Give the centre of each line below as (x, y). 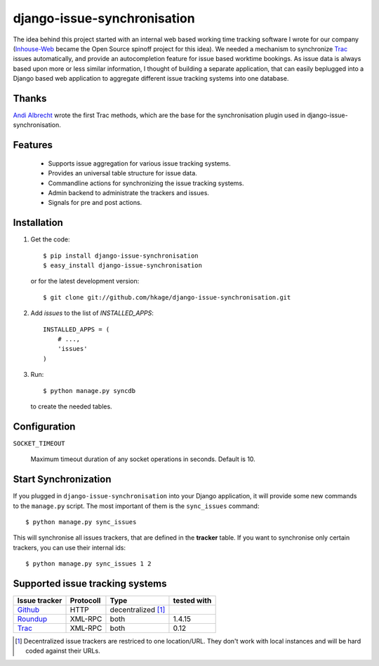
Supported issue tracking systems (90, 584)
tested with (192, 601)
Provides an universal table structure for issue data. (123, 173)
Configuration (44, 426)
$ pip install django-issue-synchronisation (121, 255)
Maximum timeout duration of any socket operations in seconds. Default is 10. (143, 459)
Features (33, 145)
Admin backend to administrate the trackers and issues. (129, 192)
